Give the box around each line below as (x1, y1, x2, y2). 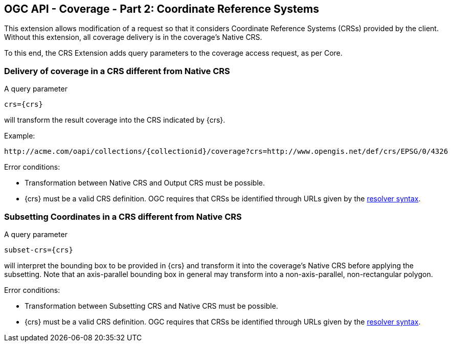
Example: (4, 131, 35, 141)
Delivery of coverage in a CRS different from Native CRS (4, 65, 230, 76)
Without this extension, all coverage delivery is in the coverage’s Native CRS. (4, 33, 262, 42)
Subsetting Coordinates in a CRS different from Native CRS (4, 211, 242, 222)
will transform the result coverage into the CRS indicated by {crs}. (4, 116, 225, 125)
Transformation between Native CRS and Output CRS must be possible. (25, 178, 265, 188)
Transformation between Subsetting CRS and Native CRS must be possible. (25, 301, 278, 310)
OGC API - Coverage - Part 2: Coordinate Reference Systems (4, 3, 320, 15)
